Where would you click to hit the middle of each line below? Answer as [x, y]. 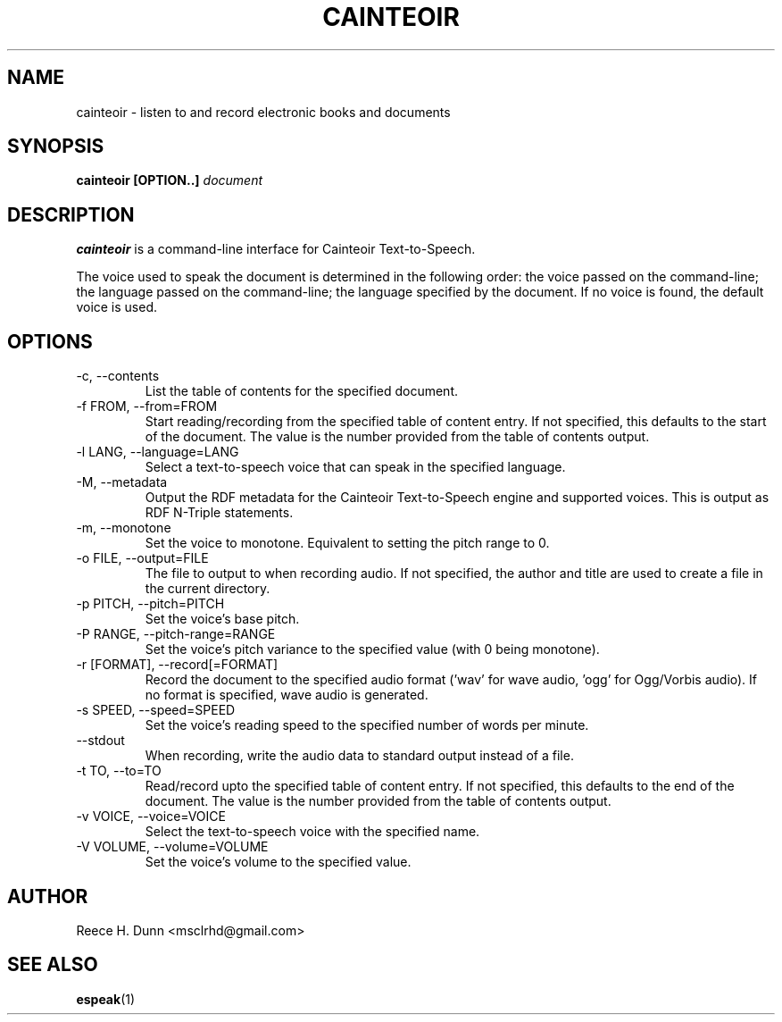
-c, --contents [118, 376]
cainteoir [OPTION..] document [170, 180]
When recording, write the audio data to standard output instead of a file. [359, 756]
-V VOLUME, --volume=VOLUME [172, 847]
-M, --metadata [122, 482]
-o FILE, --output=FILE [142, 558]
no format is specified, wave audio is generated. [287, 695]
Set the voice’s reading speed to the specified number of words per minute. [367, 725]
